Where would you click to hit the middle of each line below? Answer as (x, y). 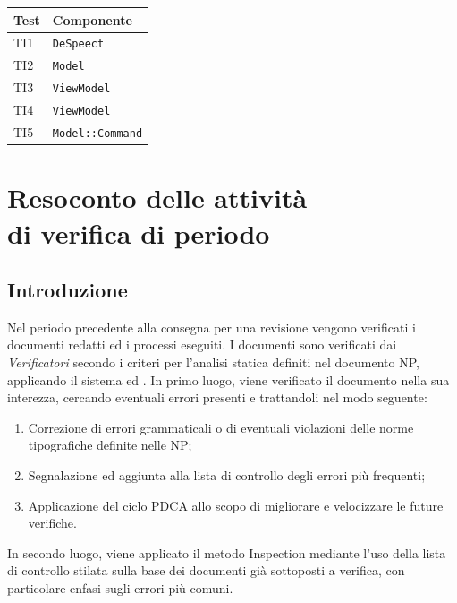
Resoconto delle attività (157, 198)
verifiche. (52, 523)
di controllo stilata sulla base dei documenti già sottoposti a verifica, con (206, 570)
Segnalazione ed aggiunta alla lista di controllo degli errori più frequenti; (227, 475)
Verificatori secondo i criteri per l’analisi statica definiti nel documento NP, (213, 362)
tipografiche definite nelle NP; (110, 445)
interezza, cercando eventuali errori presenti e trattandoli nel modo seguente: (217, 397)
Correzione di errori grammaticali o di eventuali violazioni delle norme (221, 427)
